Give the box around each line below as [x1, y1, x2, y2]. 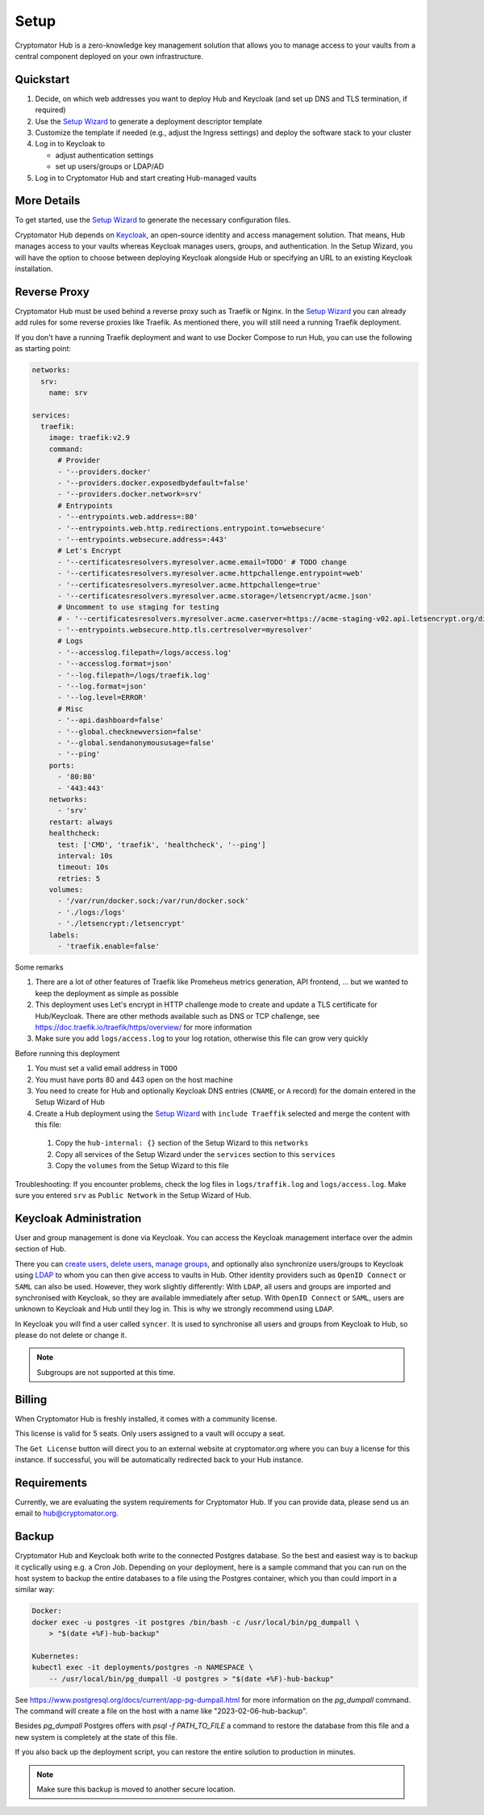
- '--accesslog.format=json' [57, 659, 173, 669]
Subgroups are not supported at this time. [36, 1367, 176, 1377]
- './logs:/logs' [57, 907, 127, 916]
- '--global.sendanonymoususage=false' [57, 739, 215, 747]
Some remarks [15, 962, 64, 972]
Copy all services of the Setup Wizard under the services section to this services [55, 1149, 336, 1159]
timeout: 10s [57, 862, 109, 872]
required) [35, 105, 66, 115]
